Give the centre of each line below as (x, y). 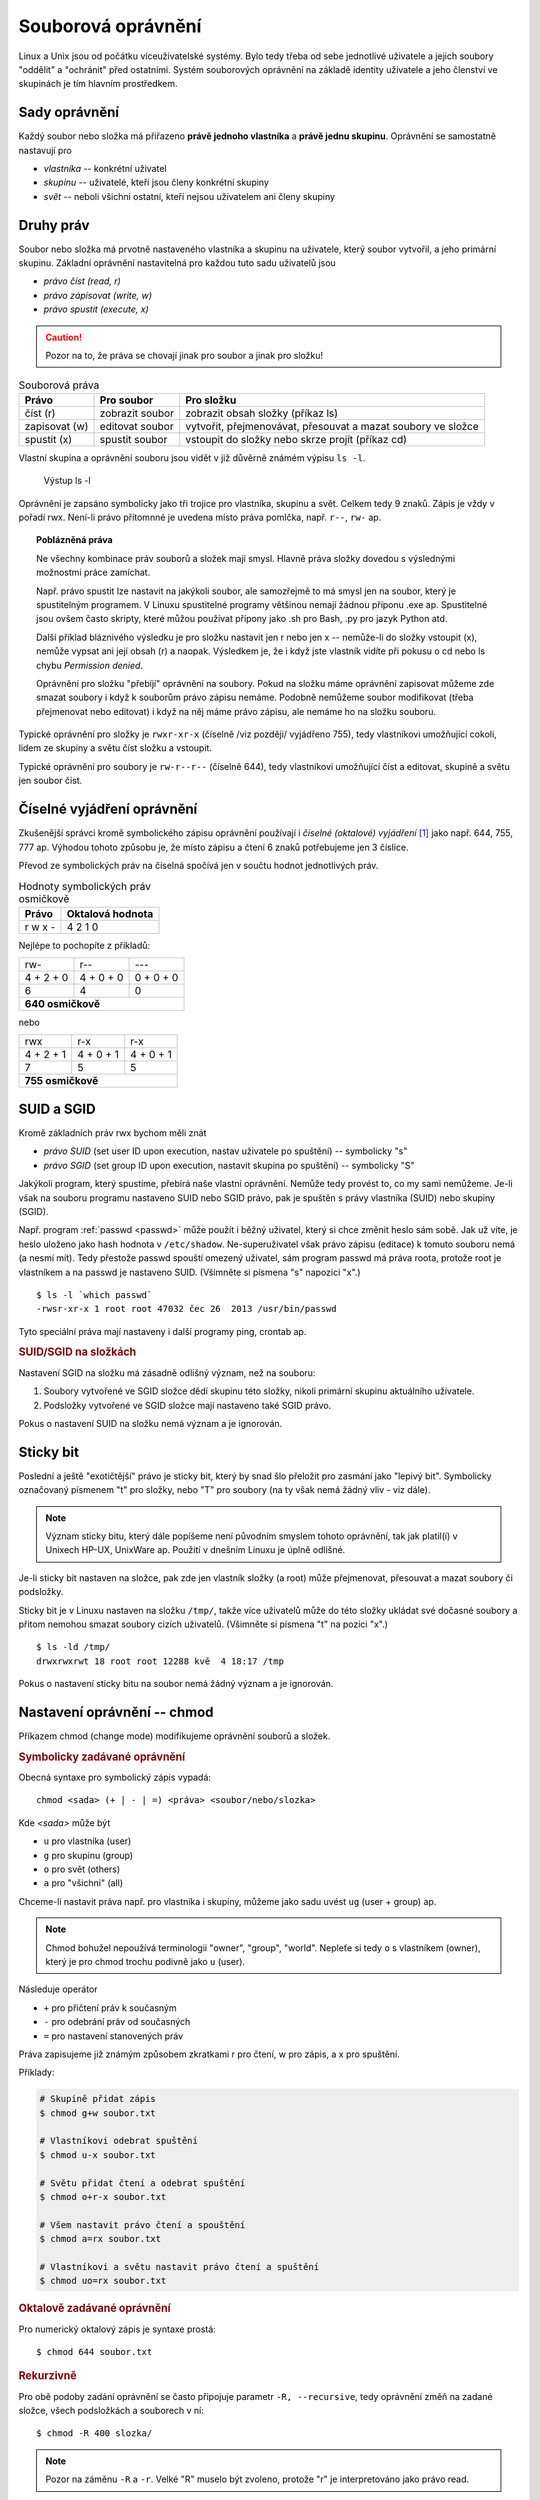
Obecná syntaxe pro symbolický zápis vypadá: (115, 1777)
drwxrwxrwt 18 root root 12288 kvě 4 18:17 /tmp (160, 1661)
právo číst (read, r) (82, 281)
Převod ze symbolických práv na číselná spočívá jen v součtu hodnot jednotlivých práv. (198, 865)
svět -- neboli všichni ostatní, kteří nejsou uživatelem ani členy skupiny (189, 196)
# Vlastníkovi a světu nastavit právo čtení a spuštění (179, 2266)
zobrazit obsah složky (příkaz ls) (262, 413)
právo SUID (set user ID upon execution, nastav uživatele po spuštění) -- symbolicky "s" (225, 1151)
